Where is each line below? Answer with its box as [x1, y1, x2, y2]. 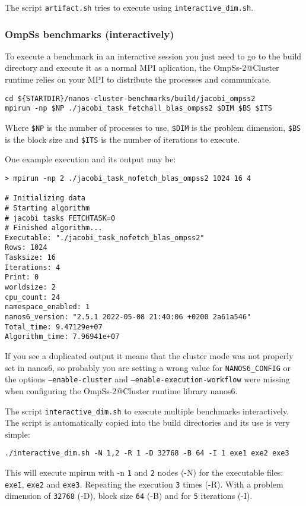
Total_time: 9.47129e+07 [5, 322, 103, 331]
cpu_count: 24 [5, 293, 60, 301]
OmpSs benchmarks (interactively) [5, 26, 174, 41]
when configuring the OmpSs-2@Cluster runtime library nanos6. [5, 384, 238, 397]
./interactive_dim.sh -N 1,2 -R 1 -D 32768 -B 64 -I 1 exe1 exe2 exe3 [5, 449, 289, 458]
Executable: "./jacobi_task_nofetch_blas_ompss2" [5, 233, 205, 242]
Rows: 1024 [5, 243, 47, 252]
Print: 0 [5, 273, 39, 282]
